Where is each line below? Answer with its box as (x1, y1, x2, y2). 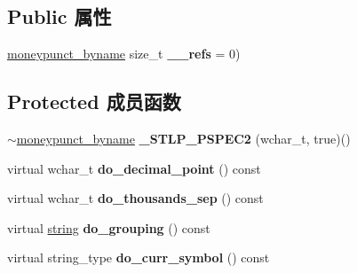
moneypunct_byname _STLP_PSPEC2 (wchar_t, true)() (16, 129, 351, 147)
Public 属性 (7, 3, 112, 30)
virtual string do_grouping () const (7, 218, 210, 237)
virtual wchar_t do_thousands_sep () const (7, 189, 264, 207)
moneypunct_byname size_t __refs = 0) (7, 44, 241, 63)
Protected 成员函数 (7, 88, 181, 115)
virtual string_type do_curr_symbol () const (7, 248, 270, 267)
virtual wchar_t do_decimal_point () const (7, 159, 261, 177)
